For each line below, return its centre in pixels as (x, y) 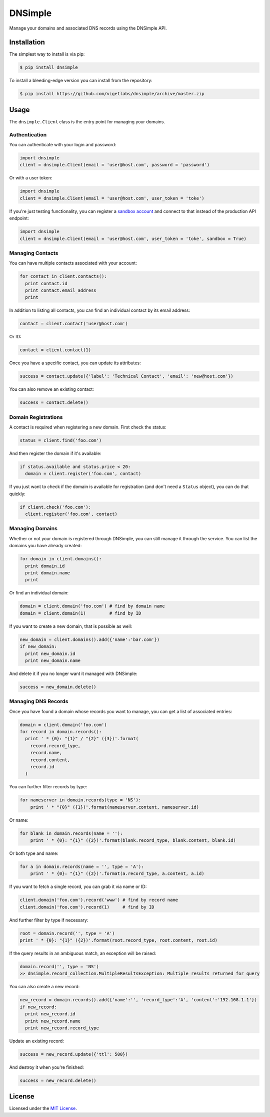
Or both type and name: (34, 853)
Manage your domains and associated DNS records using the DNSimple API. (88, 28)
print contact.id (46, 283)
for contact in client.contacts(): (63, 276)
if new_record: (38, 1007)
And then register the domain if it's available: (55, 453)
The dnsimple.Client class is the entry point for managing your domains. (87, 122)
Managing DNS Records (39, 702)
